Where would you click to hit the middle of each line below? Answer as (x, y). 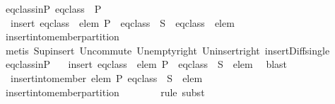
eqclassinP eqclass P (53, 8)
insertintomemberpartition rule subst (105, 92)
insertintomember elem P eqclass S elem (106, 77)
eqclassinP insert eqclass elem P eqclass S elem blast (146, 64)
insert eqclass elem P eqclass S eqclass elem (122, 22)
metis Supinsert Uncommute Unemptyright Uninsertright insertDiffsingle (167, 50)
